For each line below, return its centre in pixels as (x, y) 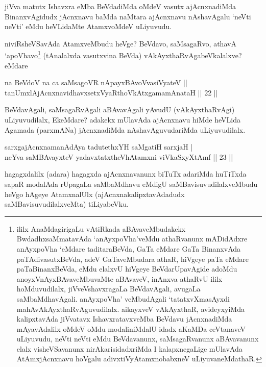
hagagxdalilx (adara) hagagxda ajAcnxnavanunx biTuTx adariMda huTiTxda (126, 174)
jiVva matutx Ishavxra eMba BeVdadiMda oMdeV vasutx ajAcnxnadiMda (120, 6)
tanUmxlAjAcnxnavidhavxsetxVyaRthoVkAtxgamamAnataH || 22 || (111, 92)
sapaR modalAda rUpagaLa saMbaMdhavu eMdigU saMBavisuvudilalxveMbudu (131, 184)
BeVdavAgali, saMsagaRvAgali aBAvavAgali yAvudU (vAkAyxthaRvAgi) (120, 109)
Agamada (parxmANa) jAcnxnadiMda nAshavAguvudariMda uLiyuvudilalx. (125, 129)
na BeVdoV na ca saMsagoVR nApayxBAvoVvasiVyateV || (96, 82)
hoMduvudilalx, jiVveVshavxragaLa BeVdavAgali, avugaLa (108, 289)
